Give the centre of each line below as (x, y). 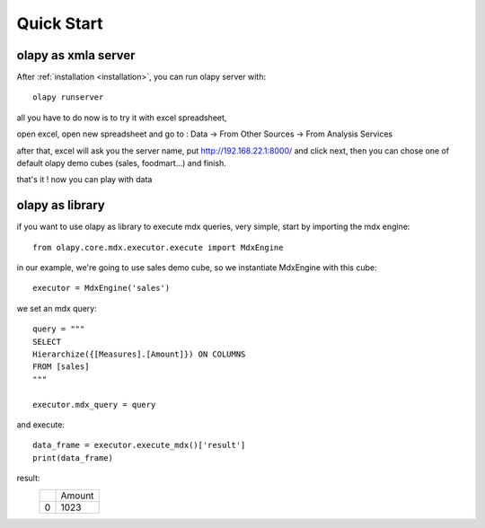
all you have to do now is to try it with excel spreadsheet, (122, 118)
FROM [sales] (61, 367)
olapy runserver (68, 97)
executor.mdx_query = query (94, 405)
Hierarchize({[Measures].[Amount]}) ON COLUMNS (139, 354)
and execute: (40, 425)
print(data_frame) (73, 458)
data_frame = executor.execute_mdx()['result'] (139, 445)
